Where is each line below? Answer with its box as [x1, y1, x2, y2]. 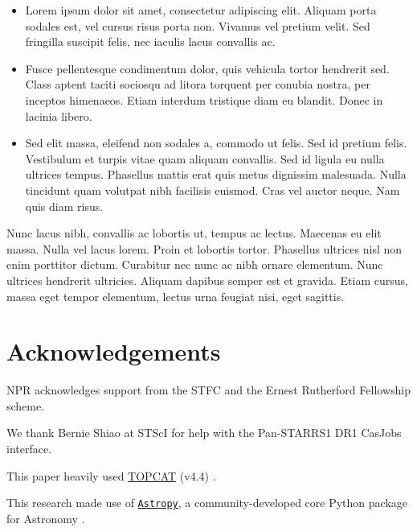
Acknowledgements [6, 335, 221, 368]
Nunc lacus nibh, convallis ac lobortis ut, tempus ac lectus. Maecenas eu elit [6, 225, 382, 241]
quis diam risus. [25, 197, 104, 214]
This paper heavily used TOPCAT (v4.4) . [6, 467, 216, 484]
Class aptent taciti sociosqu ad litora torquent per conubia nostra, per [25, 76, 370, 93]
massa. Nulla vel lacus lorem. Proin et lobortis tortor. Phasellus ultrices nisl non [6, 240, 403, 257]
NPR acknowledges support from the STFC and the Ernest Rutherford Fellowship [6, 381, 411, 398]
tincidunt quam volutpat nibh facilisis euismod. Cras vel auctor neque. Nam [25, 181, 400, 198]
